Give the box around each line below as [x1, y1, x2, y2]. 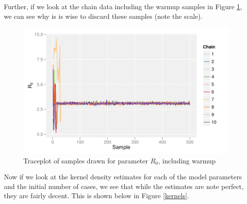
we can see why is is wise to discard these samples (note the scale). [4, 11, 203, 21]
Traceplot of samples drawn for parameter [23, 155, 148, 165]
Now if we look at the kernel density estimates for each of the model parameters [4, 172, 242, 182]
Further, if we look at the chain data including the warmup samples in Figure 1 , [4, 1, 242, 11]
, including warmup [158, 155, 216, 165]
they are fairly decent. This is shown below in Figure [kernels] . [4, 190, 189, 201]
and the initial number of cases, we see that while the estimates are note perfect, [4, 181, 244, 191]
